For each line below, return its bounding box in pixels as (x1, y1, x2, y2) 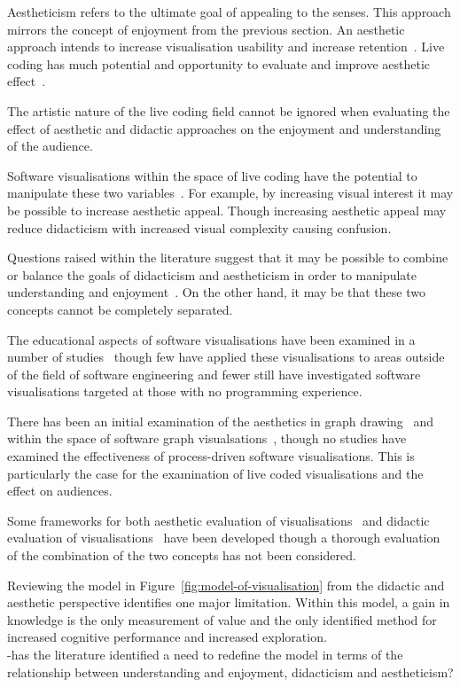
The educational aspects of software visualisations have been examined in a (7, 330, 416, 348)
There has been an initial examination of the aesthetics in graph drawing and (7, 411, 434, 430)
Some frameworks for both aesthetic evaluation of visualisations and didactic (7, 511, 430, 529)
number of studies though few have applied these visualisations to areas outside (7, 347, 445, 366)
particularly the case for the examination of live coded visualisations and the (7, 464, 424, 482)
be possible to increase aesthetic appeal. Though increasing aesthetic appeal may (7, 200, 447, 219)
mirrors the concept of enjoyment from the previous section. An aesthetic (7, 20, 405, 38)
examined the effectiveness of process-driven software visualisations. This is (7, 447, 415, 465)
